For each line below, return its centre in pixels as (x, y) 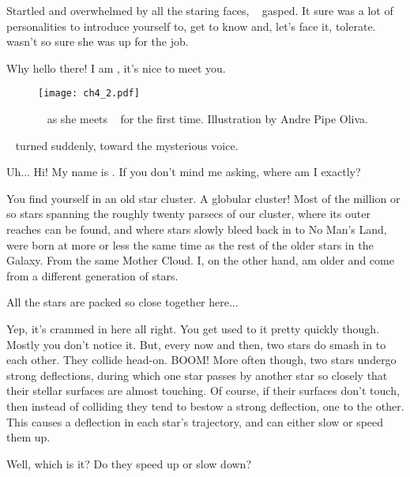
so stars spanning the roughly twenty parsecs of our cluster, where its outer (188, 214)
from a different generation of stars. (92, 275)
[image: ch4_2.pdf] (89, 94)
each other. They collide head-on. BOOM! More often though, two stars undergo (201, 360)
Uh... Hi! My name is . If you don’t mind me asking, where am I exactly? (184, 172)
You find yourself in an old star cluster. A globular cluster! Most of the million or (203, 198)
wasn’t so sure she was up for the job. (98, 41)
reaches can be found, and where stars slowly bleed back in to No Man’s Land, (197, 229)
